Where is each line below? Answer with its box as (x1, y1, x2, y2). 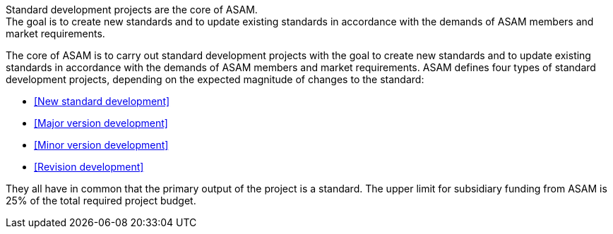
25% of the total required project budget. (6, 195, 196, 207)
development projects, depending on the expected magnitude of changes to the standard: (6, 73, 424, 85)
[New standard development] (34, 95, 170, 107)
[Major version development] (34, 117, 168, 129)
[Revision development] (34, 161, 144, 173)
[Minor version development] (34, 139, 169, 151)
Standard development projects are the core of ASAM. (6, 4, 258, 16)
